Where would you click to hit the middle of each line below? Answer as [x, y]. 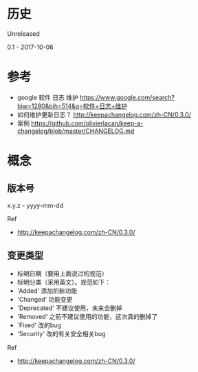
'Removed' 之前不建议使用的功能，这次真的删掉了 [87, 316]
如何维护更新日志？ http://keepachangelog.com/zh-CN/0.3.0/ [104, 114]
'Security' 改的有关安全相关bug [61, 333]
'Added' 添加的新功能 [47, 291]
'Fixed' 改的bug [39, 325]
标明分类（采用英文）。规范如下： [64, 282]
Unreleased [23, 33]
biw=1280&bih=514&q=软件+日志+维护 [72, 106]
